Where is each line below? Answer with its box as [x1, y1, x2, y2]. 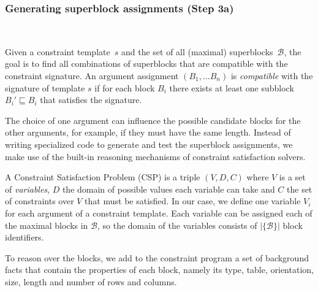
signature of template [5, 81, 85, 94]
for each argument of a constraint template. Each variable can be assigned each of [5, 206, 312, 219]
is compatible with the [230, 69, 313, 82]
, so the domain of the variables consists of [97, 218, 257, 231]
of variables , [5, 182, 50, 195]
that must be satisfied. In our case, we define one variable [85, 194, 301, 207]
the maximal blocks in [5, 218, 88, 231]
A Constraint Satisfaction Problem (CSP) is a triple [5, 171, 200, 183]
